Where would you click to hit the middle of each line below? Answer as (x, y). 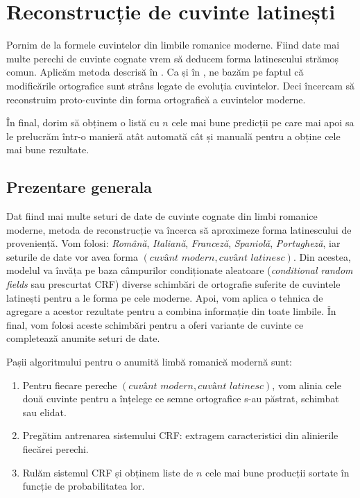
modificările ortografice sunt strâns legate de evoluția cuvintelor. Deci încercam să (180, 85)
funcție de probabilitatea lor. (84, 486)
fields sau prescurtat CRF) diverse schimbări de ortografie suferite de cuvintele (173, 284)
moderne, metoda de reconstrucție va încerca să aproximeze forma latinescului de (179, 229)
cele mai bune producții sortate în (277, 472)
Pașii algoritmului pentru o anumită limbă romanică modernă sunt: (149, 362)
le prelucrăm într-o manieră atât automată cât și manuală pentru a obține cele (173, 136)
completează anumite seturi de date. (83, 338)
